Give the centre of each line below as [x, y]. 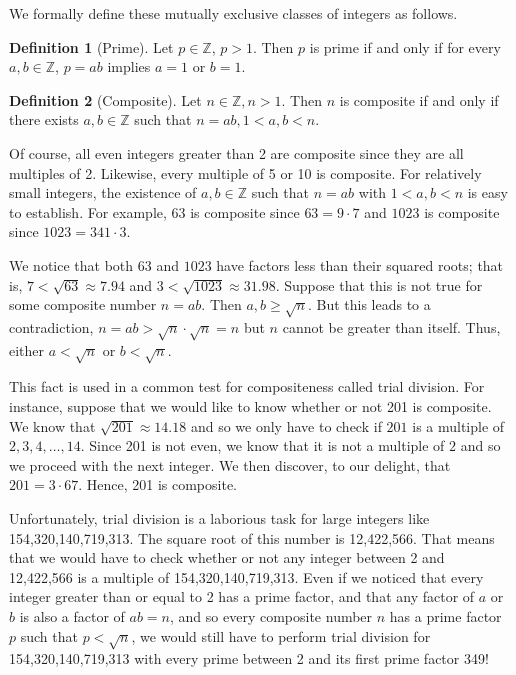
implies [129, 66]
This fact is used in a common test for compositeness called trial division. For [247, 386]
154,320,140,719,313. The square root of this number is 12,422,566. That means [252, 537]
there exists [44, 119]
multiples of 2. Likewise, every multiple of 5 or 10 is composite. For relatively [245, 172]
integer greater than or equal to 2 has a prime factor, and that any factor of [242, 596]
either [27, 349]
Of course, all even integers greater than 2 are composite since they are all [236, 152]
